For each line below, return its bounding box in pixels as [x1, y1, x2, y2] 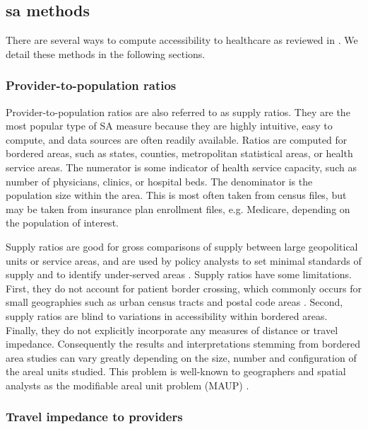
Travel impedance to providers [6, 408, 183, 425]
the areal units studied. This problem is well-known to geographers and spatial [6, 364, 346, 379]
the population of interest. [6, 215, 119, 230]
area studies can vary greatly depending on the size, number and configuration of [6, 350, 357, 365]
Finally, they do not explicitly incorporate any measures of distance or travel [6, 322, 338, 337]
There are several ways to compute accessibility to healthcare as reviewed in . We [6, 33, 358, 47]
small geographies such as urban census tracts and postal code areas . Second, [6, 294, 343, 309]
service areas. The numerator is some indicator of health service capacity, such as [6, 159, 357, 174]
